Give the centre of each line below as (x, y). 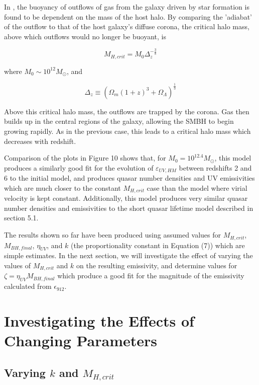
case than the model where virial (197, 187)
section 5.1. (21, 218)
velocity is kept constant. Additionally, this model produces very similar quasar (126, 198)
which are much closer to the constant (62, 187)
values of (17, 265)
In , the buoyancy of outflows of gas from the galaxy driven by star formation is (127, 7)
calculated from (28, 286)
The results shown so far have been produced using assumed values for (113, 235)
